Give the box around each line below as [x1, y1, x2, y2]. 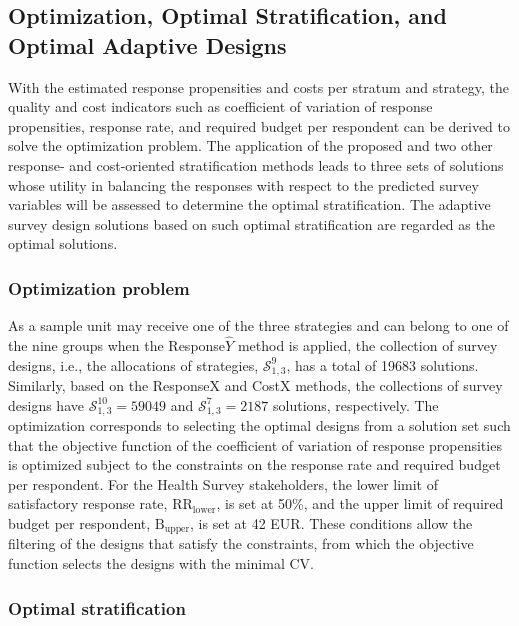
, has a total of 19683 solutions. [286, 354, 479, 375]
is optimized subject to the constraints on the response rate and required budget [8, 454, 501, 475]
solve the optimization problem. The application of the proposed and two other [8, 135, 493, 156]
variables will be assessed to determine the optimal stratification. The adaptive [8, 194, 491, 215]
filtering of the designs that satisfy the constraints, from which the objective [8, 533, 474, 554]
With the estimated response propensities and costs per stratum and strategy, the [8, 76, 509, 97]
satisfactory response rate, [8, 493, 168, 514]
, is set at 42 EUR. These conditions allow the [190, 513, 473, 534]
